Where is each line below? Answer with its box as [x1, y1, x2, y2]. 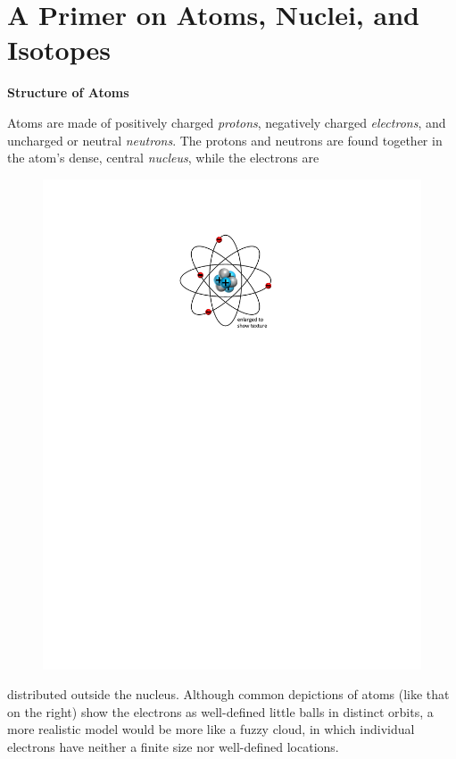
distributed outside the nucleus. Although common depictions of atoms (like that [7, 685, 450, 704]
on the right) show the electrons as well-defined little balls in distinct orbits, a [7, 702, 434, 721]
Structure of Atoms [7, 83, 129, 102]
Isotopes [7, 31, 111, 68]
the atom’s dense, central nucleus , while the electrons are [7, 148, 319, 167]
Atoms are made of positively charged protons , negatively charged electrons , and [7, 113, 446, 131]
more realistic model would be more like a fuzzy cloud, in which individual [7, 720, 415, 738]
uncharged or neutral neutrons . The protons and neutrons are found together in [7, 130, 443, 149]
